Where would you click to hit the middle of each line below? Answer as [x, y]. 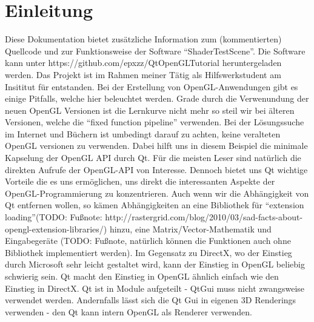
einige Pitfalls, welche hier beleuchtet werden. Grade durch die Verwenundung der [157, 98]
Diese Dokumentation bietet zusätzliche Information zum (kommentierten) [143, 39]
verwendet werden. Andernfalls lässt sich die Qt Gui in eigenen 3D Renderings [151, 300]
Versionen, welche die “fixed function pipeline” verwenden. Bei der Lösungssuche [155, 122]
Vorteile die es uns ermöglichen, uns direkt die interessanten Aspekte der [140, 181]
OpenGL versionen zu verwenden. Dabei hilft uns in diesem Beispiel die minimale [156, 146]
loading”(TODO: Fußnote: [54, 217]
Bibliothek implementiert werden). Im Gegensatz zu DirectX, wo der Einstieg [149, 252]
